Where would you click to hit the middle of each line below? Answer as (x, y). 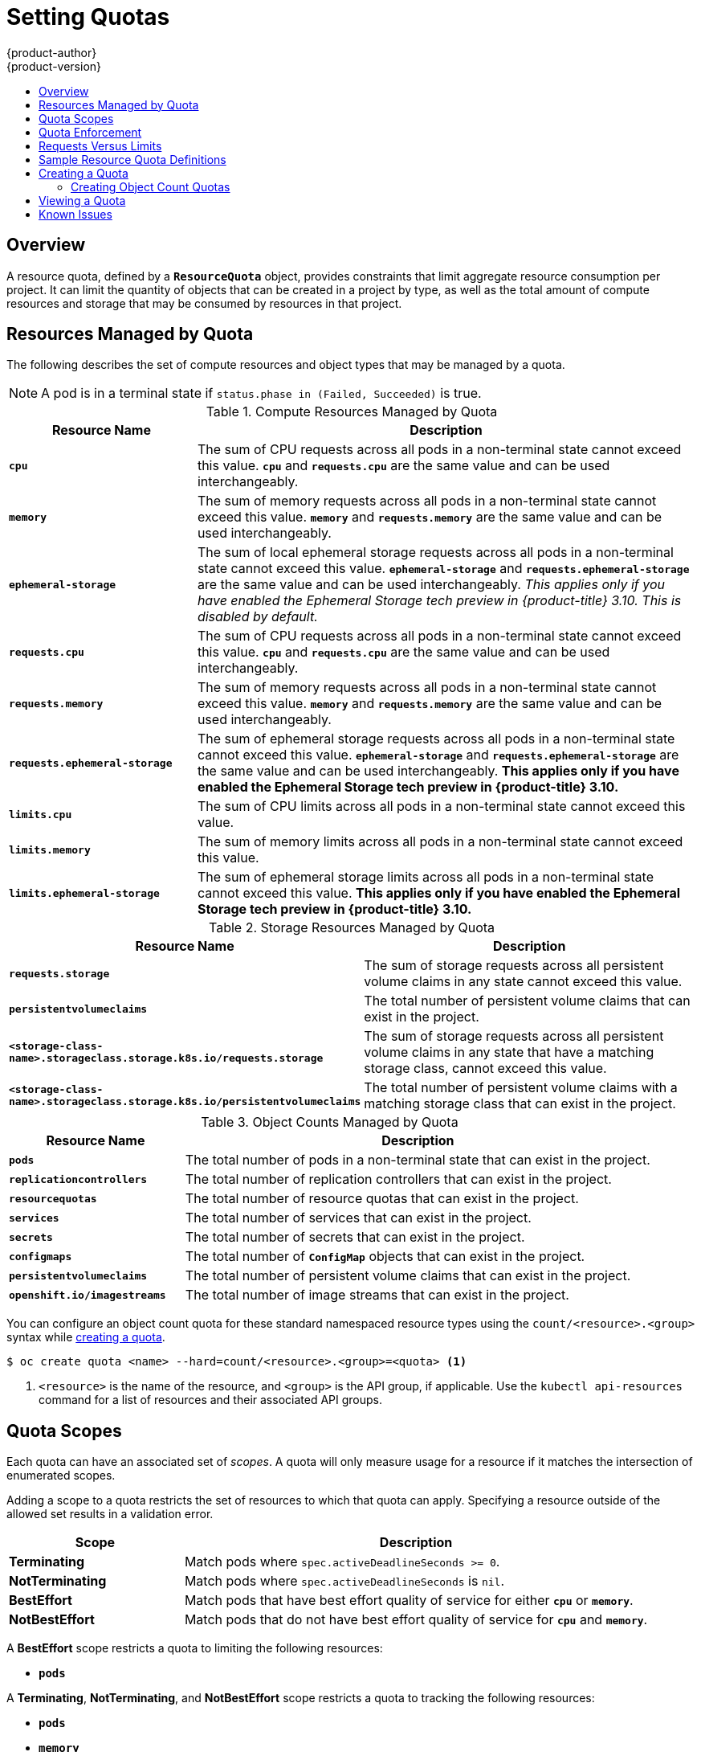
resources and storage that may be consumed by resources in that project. (204, 303)
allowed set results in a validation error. (110, 1514)
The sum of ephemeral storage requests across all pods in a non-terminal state (436, 739)
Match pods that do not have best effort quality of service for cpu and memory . (416, 1620)
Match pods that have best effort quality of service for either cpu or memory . (409, 1601)
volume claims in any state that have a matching (509, 1052)
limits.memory (50, 849)
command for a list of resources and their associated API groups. (210, 1400)
